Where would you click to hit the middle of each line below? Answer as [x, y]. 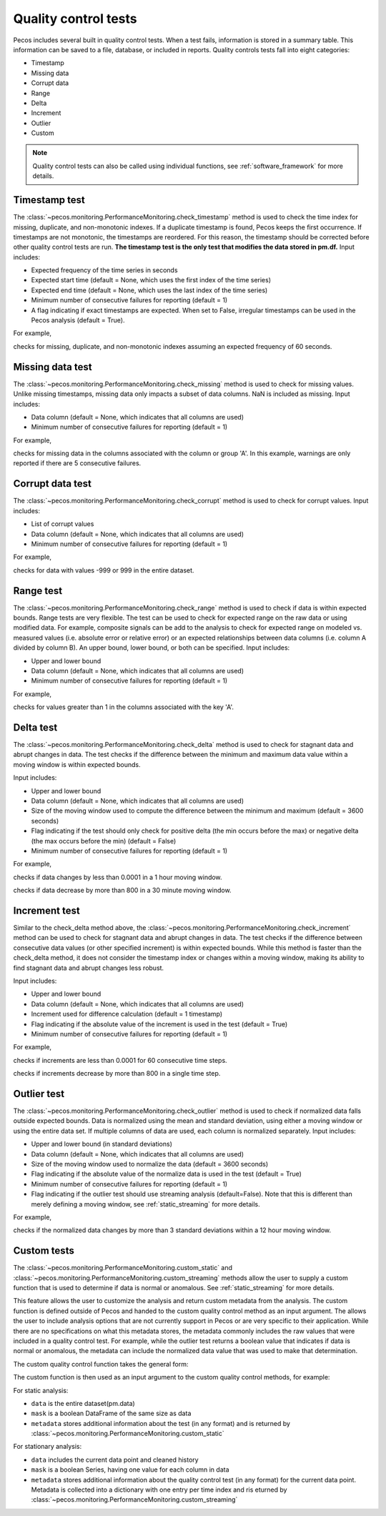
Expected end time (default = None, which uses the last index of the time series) [149, 290]
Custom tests [44, 1251]
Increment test [46, 910]
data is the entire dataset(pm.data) [83, 1403]
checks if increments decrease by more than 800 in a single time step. [117, 1074]
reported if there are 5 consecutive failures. [77, 463]
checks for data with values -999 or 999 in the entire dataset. [104, 570]
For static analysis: [41, 1390]
